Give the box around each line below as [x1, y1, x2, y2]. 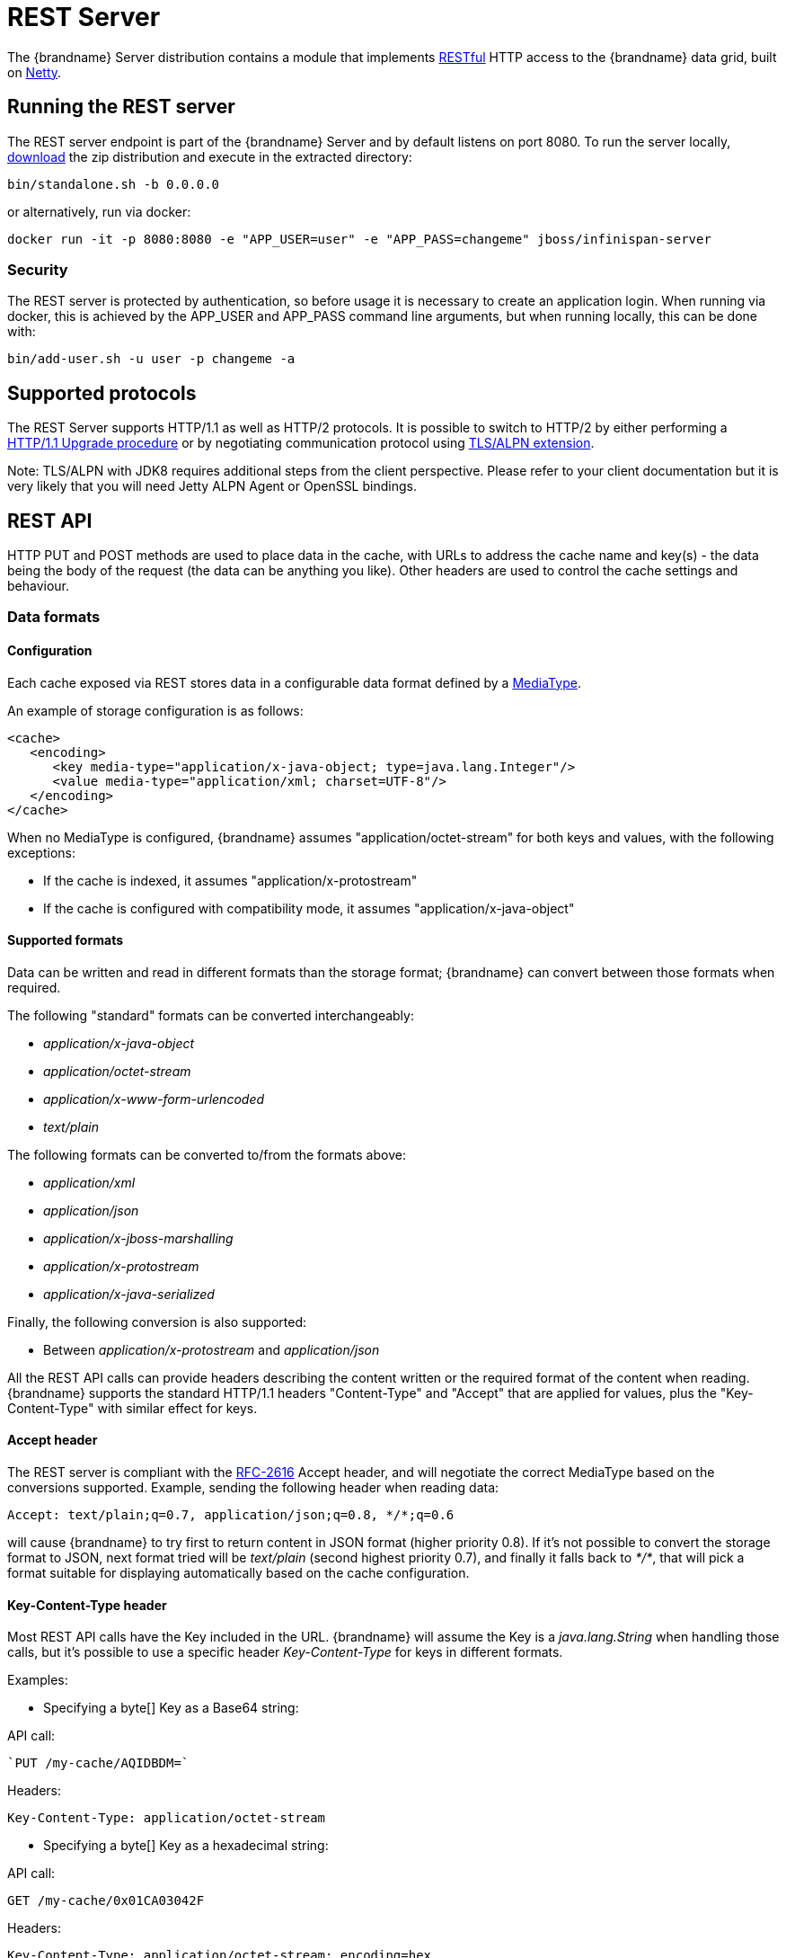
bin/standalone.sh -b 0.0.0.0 [7, 176, 220, 191]
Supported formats [7, 932, 123, 948]
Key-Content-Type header [7, 1597, 167, 1613]
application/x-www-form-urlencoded [43, 1090, 265, 1107]
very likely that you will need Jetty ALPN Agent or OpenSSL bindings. [7, 478, 417, 494]
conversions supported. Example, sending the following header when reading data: [7, 1480, 499, 1496]
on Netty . [7, 64, 62, 80]
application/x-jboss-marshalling [43, 1230, 234, 1246]
